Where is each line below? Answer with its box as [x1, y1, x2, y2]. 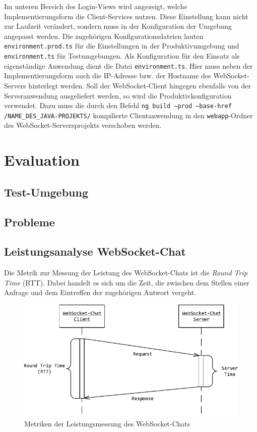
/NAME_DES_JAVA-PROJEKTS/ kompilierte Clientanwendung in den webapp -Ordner [4, 110, 253, 120]
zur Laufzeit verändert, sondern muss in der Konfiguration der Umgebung [4, 21, 232, 31]
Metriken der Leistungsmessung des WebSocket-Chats [24, 418, 190, 429]
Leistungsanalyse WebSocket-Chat [4, 244, 186, 259]
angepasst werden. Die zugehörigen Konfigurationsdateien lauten [4, 30, 204, 41]
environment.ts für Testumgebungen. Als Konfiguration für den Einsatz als [4, 51, 240, 61]
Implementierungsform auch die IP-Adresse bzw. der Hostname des [4, 70, 211, 81]
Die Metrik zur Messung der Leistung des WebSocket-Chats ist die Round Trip [4, 267, 247, 278]
